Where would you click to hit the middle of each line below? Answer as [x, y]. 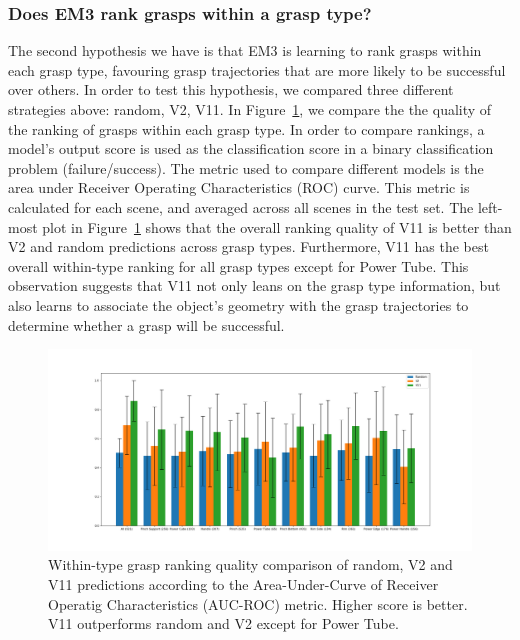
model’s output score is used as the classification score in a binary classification [251, 148]
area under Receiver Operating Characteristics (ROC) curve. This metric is [239, 187]
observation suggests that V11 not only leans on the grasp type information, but [254, 285]
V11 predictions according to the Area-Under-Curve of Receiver [243, 583]
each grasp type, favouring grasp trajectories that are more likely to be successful [257, 69]
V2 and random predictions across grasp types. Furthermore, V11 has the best [248, 246]
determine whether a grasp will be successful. [146, 324]
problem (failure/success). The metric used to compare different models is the [246, 167]
